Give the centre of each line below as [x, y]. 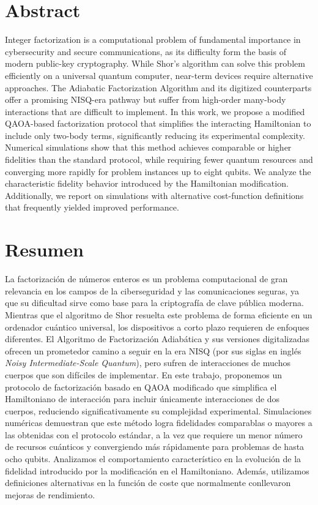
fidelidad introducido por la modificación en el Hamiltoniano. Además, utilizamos [157, 470]
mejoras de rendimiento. [50, 494]
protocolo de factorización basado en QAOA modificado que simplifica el [141, 387]
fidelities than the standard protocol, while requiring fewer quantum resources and [159, 159]
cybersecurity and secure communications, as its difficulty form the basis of [146, 51]
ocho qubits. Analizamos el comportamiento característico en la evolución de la [153, 459]
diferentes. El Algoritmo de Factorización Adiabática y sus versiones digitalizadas [157, 339]
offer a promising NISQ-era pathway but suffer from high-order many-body [146, 99]
